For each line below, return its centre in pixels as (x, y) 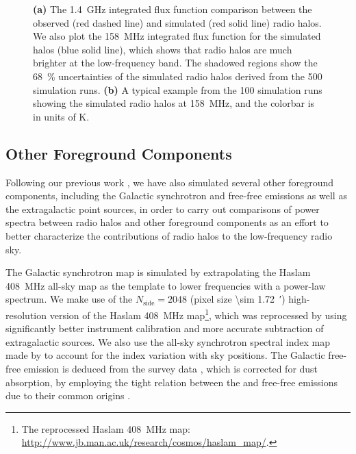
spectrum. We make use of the (69, 299)
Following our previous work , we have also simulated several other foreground (170, 182)
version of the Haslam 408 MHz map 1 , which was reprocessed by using (198, 314)
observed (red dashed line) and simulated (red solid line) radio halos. (177, 22)
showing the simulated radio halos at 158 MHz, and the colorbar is (174, 103)
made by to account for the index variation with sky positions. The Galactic (165, 355)
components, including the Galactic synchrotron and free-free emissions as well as (176, 196)
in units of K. (61, 116)
